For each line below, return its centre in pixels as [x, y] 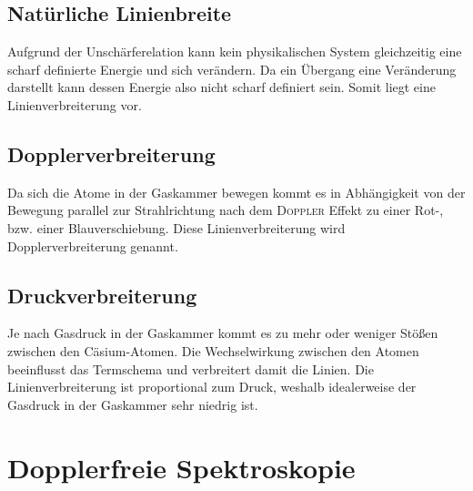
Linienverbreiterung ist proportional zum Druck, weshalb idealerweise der [212, 387]
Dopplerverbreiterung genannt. [93, 245]
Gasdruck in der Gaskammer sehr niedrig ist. [133, 404]
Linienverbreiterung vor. [75, 104]
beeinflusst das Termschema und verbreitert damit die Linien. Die [191, 368]
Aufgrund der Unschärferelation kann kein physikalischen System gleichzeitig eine [235, 51]
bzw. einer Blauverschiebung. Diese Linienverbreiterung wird [176, 227]
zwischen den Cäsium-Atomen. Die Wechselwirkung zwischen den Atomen [213, 350]
